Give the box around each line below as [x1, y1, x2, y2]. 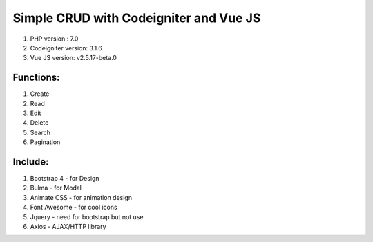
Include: [12, 156, 49, 168]
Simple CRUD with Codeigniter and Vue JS [12, 10, 261, 26]
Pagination [30, 138, 61, 146]
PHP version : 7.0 [30, 34, 79, 43]
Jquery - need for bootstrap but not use [30, 212, 144, 221]
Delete [30, 119, 49, 127]
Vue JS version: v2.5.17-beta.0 [30, 54, 117, 62]
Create [30, 90, 50, 98]
